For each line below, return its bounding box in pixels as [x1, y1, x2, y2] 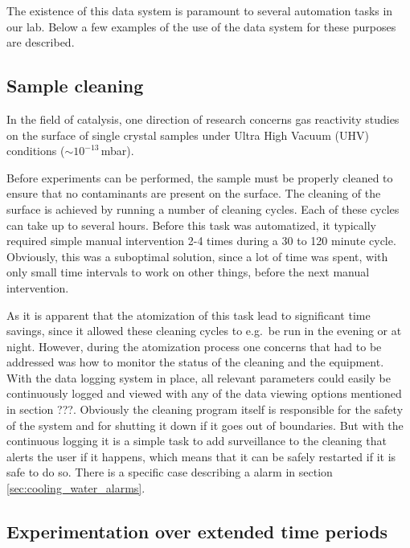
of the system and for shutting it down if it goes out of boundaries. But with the [6, 416, 404, 433]
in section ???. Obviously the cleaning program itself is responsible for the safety [6, 401, 404, 418]
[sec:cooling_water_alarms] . [6, 480, 146, 497]
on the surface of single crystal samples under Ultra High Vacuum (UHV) [6, 126, 369, 143]
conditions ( [6, 142, 65, 159]
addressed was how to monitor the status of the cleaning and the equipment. [6, 354, 384, 370]
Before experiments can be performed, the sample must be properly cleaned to [6, 169, 393, 186]
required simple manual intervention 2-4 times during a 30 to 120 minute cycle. [6, 232, 396, 249]
